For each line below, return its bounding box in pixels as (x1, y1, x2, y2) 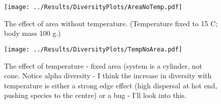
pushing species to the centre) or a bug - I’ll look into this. (4, 90, 186, 100)
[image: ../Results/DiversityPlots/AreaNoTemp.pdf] (4, 4, 182, 11)
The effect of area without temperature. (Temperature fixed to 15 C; (4, 18, 218, 28)
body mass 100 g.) (4, 28, 61, 38)
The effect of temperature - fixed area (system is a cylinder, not (4, 60, 202, 71)
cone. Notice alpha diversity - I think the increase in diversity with (4, 70, 212, 81)
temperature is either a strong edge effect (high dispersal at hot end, (4, 80, 217, 90)
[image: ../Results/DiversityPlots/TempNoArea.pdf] (4, 45, 182, 53)
